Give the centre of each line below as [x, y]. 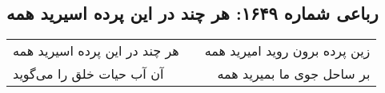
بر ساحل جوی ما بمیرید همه [294, 74]
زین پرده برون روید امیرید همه [287, 51]
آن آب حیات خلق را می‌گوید [88, 74]
